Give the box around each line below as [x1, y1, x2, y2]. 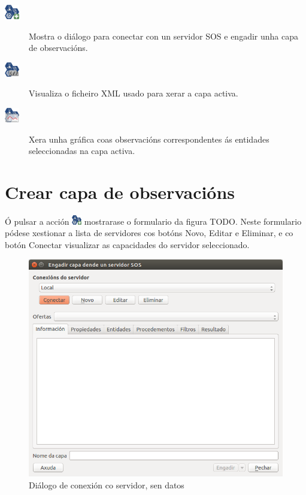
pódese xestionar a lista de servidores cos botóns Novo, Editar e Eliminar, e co [5, 227, 293, 239]
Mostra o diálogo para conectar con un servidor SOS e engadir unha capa [29, 29, 298, 42]
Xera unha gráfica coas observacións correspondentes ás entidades [29, 132, 269, 145]
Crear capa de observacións [5, 179, 235, 204]
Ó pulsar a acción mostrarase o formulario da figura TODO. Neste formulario [5, 215, 302, 227]
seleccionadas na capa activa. [29, 144, 135, 157]
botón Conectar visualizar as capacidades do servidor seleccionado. [5, 239, 250, 251]
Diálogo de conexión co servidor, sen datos [29, 479, 184, 491]
